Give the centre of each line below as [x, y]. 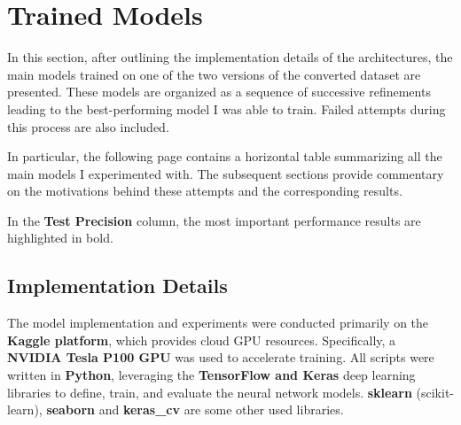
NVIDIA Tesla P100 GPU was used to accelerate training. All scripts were [221, 357]
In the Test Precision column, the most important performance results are [214, 220]
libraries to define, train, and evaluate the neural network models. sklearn [210, 392]
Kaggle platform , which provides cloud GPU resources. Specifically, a [202, 340]
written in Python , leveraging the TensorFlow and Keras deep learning [211, 375]
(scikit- [435, 392]
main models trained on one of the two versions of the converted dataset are [214, 74]
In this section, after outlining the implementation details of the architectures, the [230, 57]
